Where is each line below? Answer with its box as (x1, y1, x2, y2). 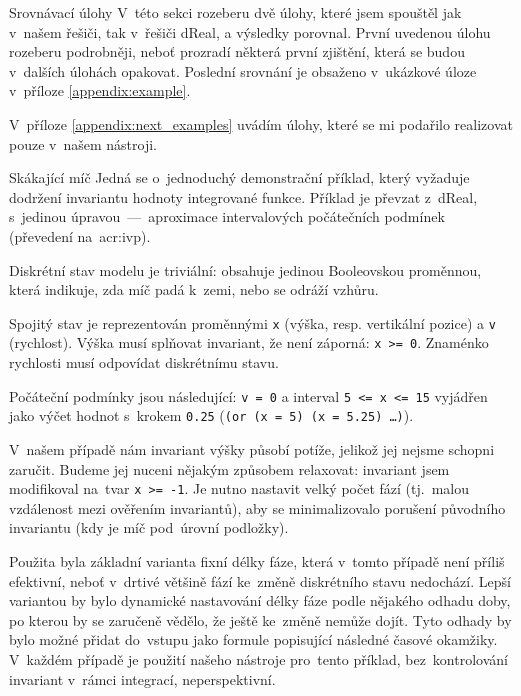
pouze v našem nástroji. (9, 133, 157, 154)
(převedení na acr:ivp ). (9, 225, 151, 246)
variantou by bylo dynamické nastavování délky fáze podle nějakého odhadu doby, (9, 590, 511, 611)
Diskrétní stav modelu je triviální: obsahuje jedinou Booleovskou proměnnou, (9, 259, 482, 280)
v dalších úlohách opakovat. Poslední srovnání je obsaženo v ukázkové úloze (9, 60, 477, 81)
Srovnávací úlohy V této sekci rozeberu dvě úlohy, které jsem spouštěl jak (9, 2, 462, 22)
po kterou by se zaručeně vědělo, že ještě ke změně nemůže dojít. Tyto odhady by (9, 609, 512, 630)
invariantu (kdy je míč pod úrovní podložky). (9, 517, 289, 538)
